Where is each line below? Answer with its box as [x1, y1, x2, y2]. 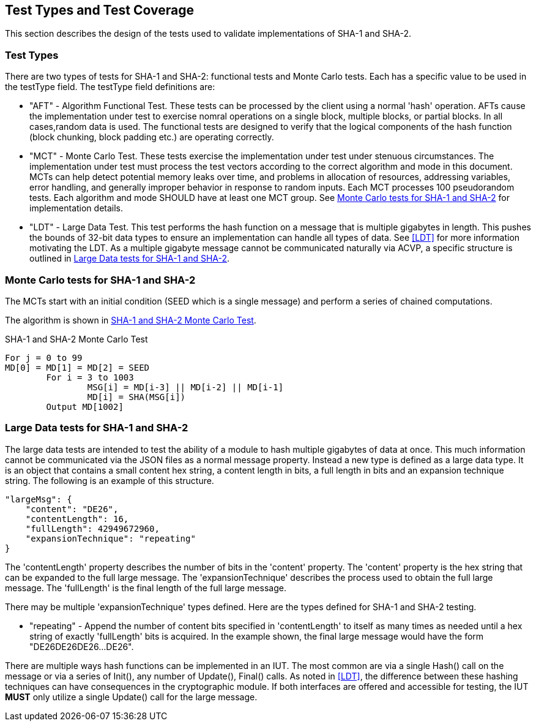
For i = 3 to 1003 [46, 372, 134, 382]
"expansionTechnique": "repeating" [25, 533, 196, 543]
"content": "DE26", [25, 504, 119, 514]
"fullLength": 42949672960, [25, 523, 160, 534]
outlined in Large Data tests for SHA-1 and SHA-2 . [29, 253, 230, 264]
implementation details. [29, 203, 124, 214]
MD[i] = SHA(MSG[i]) [87, 391, 186, 402]
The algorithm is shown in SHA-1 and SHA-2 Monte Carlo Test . [5, 314, 256, 325]
